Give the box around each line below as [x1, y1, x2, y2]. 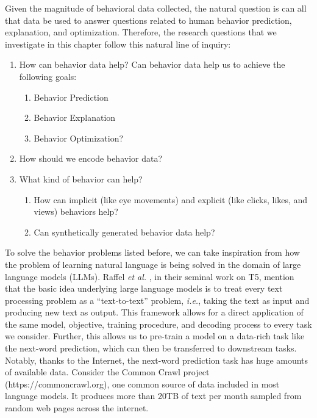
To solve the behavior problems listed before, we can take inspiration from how [5, 246, 300, 259]
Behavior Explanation [34, 111, 116, 124]
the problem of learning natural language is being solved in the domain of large [5, 258, 301, 270]
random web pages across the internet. [5, 402, 149, 414]
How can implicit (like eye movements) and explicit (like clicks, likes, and [34, 193, 308, 206]
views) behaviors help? [34, 205, 118, 218]
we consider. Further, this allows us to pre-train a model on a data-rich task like [5, 330, 305, 342]
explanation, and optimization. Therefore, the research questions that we [5, 26, 277, 38]
